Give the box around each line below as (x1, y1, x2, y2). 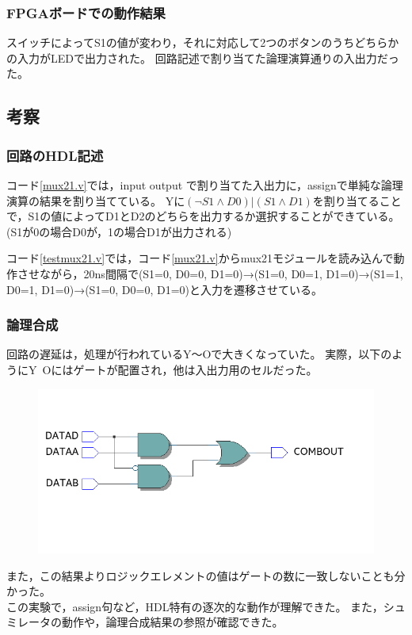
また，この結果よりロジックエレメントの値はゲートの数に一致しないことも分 (6, 567, 406, 583)
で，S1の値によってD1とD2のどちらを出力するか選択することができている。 (6, 208, 400, 224)
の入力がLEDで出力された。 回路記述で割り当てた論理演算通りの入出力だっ (6, 49, 399, 66)
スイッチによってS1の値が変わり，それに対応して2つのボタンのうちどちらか (6, 34, 399, 51)
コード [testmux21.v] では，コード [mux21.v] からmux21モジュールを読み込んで (6, 250, 394, 266)
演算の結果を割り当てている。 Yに (6, 192, 185, 208)
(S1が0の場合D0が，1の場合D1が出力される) (6, 223, 232, 239)
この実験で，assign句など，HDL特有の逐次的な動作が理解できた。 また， (6, 598, 383, 614)
